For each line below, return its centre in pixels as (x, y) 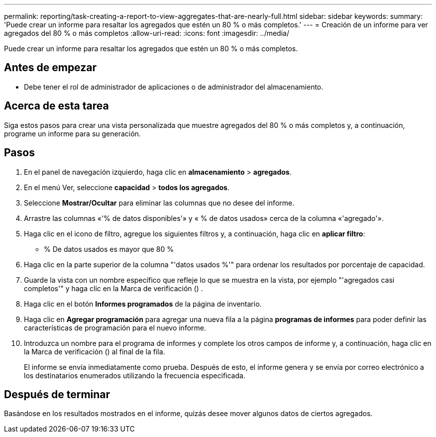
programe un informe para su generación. (72, 133)
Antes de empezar (50, 68)
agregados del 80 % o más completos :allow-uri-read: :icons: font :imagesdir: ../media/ (147, 33)
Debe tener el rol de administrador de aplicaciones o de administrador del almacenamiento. (174, 87)
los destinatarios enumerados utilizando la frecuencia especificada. (135, 375)
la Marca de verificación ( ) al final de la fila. (95, 351)
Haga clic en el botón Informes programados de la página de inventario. (143, 304)
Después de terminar (57, 394)
